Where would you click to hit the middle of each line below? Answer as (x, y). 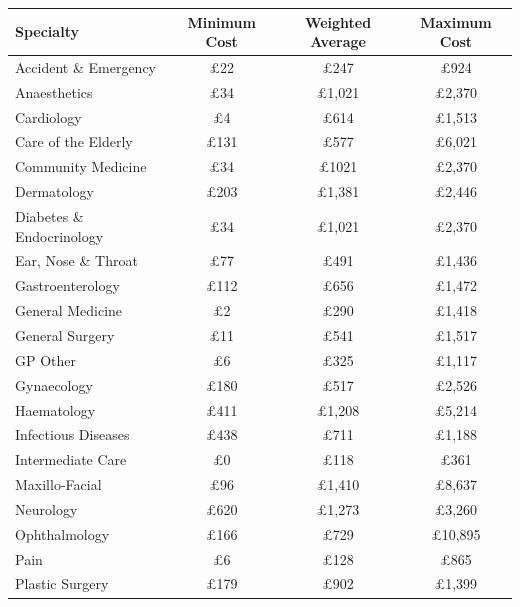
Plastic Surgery (62, 583)
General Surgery (65, 334)
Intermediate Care (71, 459)
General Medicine (69, 310)
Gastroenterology (67, 285)
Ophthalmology (62, 533)
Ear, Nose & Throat (76, 260)
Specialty (47, 31)
